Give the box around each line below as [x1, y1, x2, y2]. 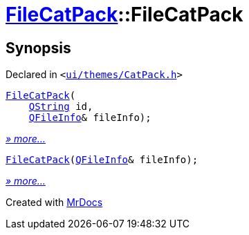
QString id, [28, 101, 93, 113]
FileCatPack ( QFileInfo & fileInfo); [6, 154, 199, 166]
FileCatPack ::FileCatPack [6, 3, 243, 26]
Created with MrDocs [6, 196, 103, 209]
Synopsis [6, 39, 71, 57]
